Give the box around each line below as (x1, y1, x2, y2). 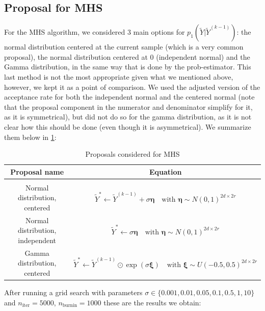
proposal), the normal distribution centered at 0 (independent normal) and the (4, 51, 250, 62)
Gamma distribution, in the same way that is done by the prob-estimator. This (4, 61, 251, 72)
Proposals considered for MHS (85, 149, 180, 159)
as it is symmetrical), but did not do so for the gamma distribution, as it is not (4, 111, 252, 122)
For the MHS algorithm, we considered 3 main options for (4, 27, 185, 37)
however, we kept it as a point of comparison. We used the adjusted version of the (4, 81, 260, 92)
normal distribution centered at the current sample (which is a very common (4, 41, 244, 52)
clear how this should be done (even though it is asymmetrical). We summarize (4, 121, 251, 132)
